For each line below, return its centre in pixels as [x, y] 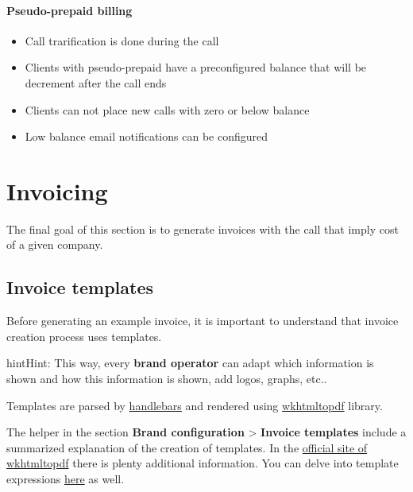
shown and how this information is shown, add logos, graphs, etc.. [167, 379]
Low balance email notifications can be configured [146, 136]
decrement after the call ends [96, 82]
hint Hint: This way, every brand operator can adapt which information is [190, 363]
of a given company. [55, 244]
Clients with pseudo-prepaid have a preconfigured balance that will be [196, 67]
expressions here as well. [66, 479]
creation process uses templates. [84, 336]
